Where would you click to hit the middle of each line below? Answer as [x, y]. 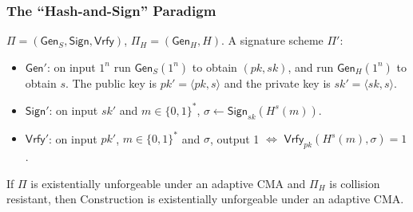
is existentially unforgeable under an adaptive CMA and [168, 183]
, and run [311, 67]
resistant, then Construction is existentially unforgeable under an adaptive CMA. [205, 199]
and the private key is [277, 82]
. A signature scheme [272, 40]
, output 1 [234, 138]
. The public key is [111, 82]
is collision [355, 183]
